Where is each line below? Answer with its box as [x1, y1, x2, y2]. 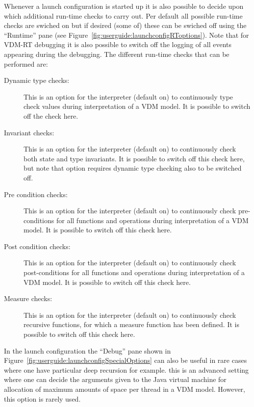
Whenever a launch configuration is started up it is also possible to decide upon [4, 1, 244, 11]
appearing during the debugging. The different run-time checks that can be [4, 49, 229, 59]
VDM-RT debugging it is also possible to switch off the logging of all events [4, 39, 231, 50]
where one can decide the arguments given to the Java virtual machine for [4, 374, 227, 384]
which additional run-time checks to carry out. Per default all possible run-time [4, 10, 243, 21]
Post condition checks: [4, 241, 71, 251]
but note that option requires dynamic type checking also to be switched [24, 163, 242, 173]
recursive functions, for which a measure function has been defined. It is [24, 319, 239, 330]
